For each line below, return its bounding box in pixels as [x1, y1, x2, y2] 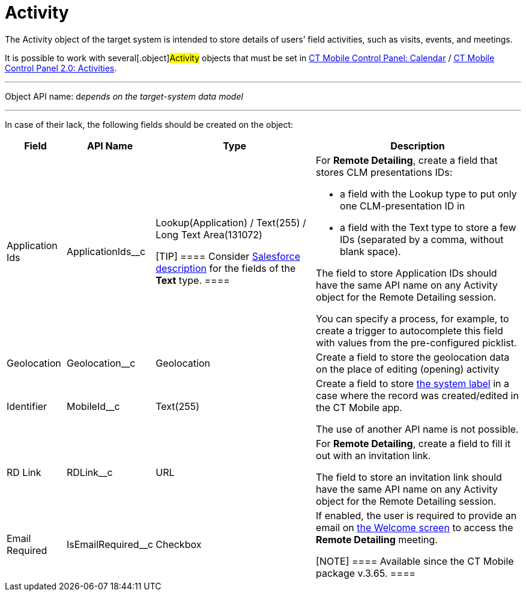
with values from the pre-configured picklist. [316, 336, 517, 349]
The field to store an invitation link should [316, 471, 502, 483]
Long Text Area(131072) [156, 228, 262, 241]
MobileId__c [66, 400, 120, 412]
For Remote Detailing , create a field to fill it [316, 437, 511, 450]
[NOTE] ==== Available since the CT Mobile [316, 555, 514, 567]
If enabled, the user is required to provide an [316, 509, 517, 522]
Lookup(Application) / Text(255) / [156, 216, 306, 229]
